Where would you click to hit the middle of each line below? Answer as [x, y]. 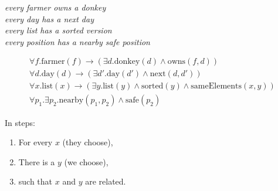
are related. [106, 181]
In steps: [20, 122]
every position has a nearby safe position [77, 41]
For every [35, 142]
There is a [37, 161]
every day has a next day [49, 18]
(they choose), [88, 142]
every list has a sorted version [58, 30]
